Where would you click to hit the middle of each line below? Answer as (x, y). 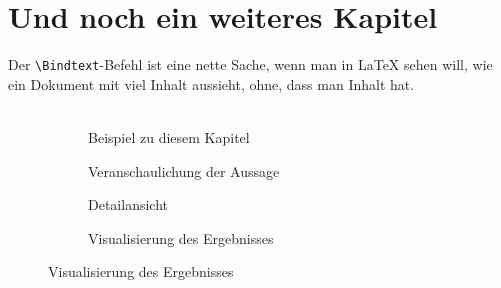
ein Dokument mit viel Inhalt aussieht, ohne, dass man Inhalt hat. (211, 83)
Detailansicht (128, 204)
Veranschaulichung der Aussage (184, 170)
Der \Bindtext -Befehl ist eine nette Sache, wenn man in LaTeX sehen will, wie (250, 64)
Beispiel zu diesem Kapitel (169, 136)
